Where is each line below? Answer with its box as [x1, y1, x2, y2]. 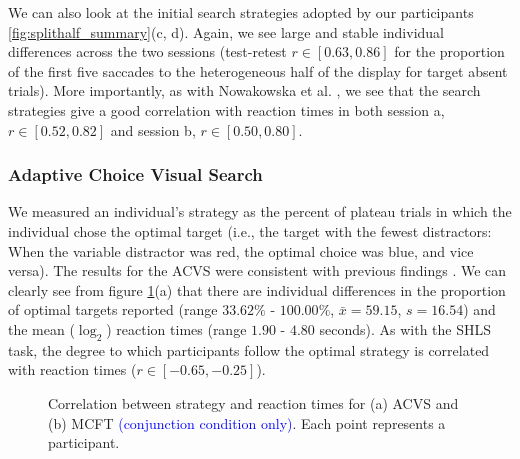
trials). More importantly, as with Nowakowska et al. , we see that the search [8, 80, 481, 101]
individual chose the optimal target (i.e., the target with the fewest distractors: [8, 220, 492, 241]
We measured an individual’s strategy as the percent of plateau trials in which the [8, 201, 512, 222]
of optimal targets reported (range [8, 299, 218, 320]
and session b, [110, 119, 196, 140]
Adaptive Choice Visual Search [8, 162, 263, 187]
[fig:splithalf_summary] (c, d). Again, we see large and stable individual [8, 21, 445, 42]
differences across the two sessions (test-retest [8, 41, 287, 62]
